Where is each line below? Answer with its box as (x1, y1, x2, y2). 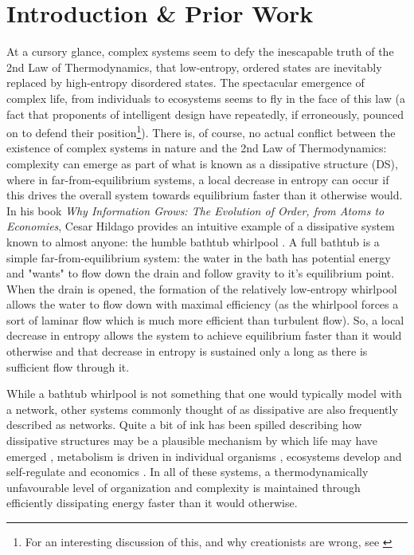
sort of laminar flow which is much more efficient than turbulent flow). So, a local (6, 311, 404, 328)
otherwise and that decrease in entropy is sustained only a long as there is (6, 343, 368, 360)
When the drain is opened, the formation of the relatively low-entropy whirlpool (6, 280, 397, 297)
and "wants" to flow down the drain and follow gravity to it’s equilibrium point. (6, 265, 395, 281)
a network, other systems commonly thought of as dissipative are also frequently (6, 400, 398, 417)
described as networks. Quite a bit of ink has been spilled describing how (6, 416, 362, 433)
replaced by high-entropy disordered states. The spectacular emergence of (6, 74, 365, 91)
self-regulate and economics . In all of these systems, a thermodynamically (6, 463, 369, 480)
